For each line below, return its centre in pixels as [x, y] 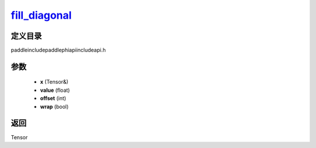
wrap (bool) [54, 106]
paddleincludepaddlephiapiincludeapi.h [58, 50]
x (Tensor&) [54, 82]
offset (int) [53, 98]
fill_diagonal [41, 15]
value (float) [55, 90]
